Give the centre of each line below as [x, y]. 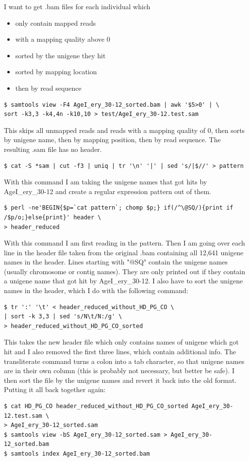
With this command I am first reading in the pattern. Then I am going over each [124, 243]
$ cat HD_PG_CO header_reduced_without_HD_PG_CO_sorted [96, 406]
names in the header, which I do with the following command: [96, 290]
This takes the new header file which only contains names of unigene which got [121, 342]
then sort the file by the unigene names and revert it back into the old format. [120, 380]
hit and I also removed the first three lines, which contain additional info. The [120, 352]
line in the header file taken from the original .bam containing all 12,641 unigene [124, 252]
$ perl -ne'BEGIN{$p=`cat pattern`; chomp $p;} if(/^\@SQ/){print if [119, 208]
